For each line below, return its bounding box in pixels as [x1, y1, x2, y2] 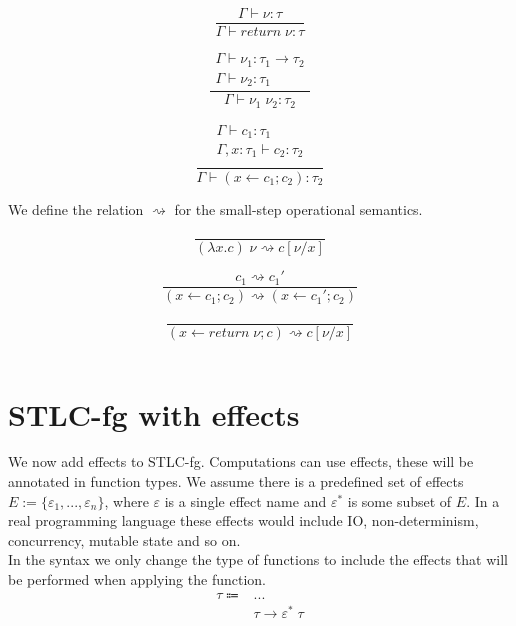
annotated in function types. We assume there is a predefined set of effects [8, 471, 464, 492]
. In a [466, 490, 500, 511]
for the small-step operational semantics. [174, 198, 423, 219]
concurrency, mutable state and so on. [8, 529, 241, 550]
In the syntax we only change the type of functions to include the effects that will [8, 549, 508, 570]
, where [104, 490, 149, 511]
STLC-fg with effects [8, 393, 300, 434]
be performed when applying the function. [8, 569, 266, 590]
